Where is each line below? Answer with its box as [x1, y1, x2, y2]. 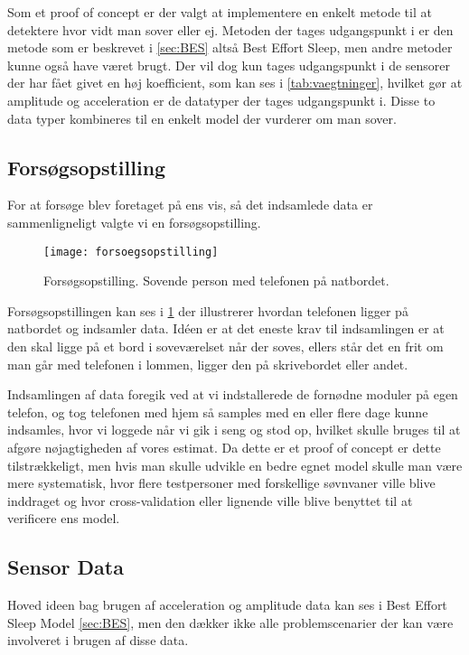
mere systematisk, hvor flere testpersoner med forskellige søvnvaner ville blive [7, 473, 436, 492]
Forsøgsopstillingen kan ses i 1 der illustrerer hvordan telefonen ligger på [7, 301, 408, 320]
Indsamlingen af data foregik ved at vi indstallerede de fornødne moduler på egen [7, 385, 458, 404]
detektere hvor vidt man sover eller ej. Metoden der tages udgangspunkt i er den [7, 20, 454, 39]
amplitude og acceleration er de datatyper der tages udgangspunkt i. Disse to [7, 90, 436, 109]
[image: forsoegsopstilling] [43, 245, 219, 258]
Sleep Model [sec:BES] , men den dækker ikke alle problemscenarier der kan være [7, 613, 454, 632]
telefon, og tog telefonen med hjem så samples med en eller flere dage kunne [7, 402, 428, 421]
